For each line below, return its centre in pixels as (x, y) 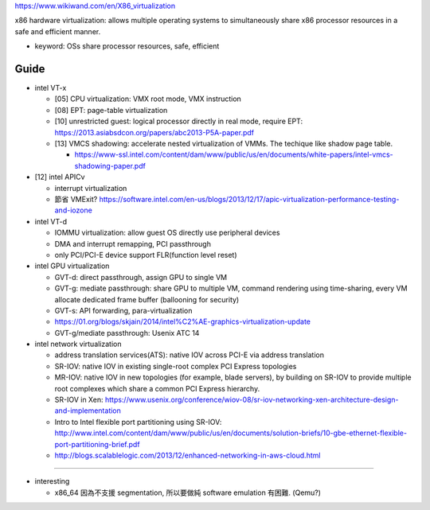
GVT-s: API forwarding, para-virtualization (123, 310)
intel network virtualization (78, 344)
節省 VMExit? (76, 199)
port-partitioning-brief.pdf (97, 444)
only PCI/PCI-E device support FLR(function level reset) (146, 255)
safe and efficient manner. (58, 31)
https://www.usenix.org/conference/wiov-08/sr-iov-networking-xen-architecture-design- (252, 400)
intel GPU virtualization (72, 266)
